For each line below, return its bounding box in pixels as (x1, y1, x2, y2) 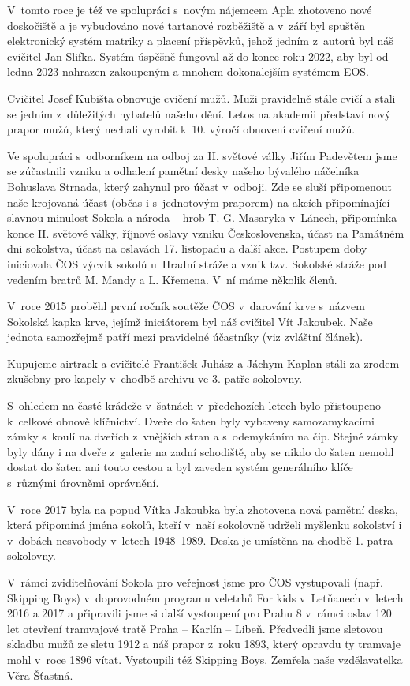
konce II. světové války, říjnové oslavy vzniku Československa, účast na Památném (7, 224, 404, 241)
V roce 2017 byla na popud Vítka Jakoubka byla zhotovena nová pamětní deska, (7, 500, 398, 517)
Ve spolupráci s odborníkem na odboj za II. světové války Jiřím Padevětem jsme (7, 147, 397, 163)
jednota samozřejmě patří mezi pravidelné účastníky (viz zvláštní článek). (7, 328, 363, 345)
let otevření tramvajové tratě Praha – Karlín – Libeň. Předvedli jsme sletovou (7, 620, 383, 636)
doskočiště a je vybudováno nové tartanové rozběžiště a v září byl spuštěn (7, 17, 365, 33)
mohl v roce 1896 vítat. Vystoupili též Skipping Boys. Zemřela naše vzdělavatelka (7, 650, 403, 667)
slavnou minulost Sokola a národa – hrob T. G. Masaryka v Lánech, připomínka (7, 209, 397, 226)
